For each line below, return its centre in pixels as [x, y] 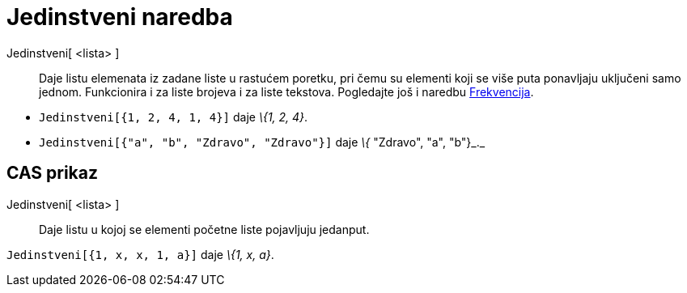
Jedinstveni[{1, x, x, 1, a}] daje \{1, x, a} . [140, 254]
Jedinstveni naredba [120, 17]
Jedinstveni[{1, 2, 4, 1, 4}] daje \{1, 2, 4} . [174, 117]
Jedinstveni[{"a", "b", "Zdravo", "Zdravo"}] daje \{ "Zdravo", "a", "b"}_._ [262, 142]
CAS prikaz [53, 173]
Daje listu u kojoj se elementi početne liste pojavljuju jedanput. [204, 229]
